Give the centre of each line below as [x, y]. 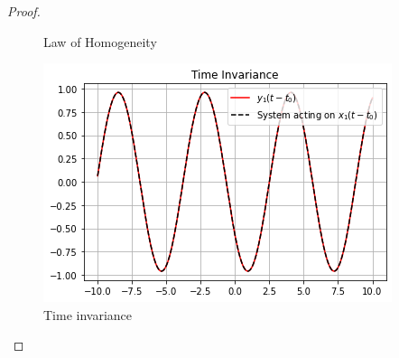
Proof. [24, 11]
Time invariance [88, 314]
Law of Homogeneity [100, 41]
